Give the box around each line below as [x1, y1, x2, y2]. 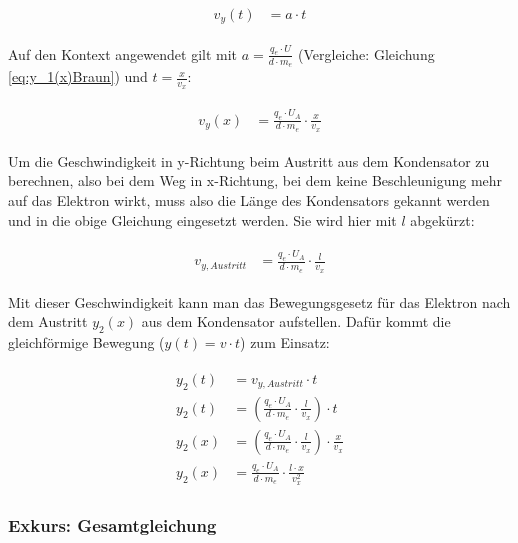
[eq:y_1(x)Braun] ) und [8, 66, 148, 87]
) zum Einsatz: [240, 332, 330, 353]
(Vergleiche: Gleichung [298, 43, 435, 64]
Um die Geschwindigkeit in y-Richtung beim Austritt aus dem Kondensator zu [8, 150, 490, 171]
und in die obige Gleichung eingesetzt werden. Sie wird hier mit [8, 209, 397, 230]
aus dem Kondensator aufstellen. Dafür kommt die [141, 311, 451, 332]
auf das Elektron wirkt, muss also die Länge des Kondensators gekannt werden [8, 190, 490, 210]
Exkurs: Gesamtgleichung [8, 512, 217, 537]
